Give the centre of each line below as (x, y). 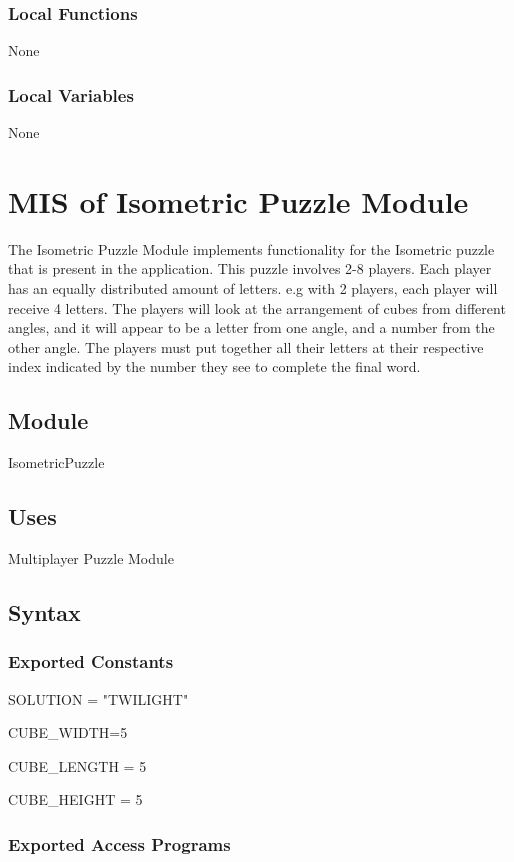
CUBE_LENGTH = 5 (77, 765)
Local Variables (71, 94)
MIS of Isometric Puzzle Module (238, 200)
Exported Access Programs (119, 843)
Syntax (44, 611)
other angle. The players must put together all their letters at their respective (246, 346)
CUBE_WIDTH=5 (68, 732)
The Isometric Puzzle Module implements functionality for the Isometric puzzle (251, 248)
